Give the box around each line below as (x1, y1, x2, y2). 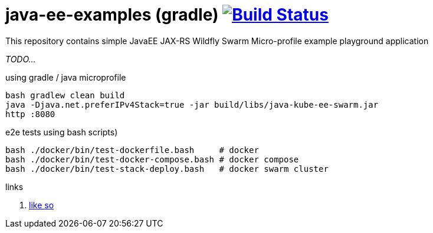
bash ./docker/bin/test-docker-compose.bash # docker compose (5, 154, 299, 164)
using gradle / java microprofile (5, 72, 126, 82)
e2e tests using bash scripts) (5, 127, 118, 137)
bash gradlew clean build (5, 90, 125, 100)
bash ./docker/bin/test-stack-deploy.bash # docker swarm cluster (5, 164, 329, 174)
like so (29, 199, 54, 210)
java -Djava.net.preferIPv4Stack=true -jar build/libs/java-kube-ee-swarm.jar (5, 99, 379, 109)
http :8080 (5, 109, 55, 119)
